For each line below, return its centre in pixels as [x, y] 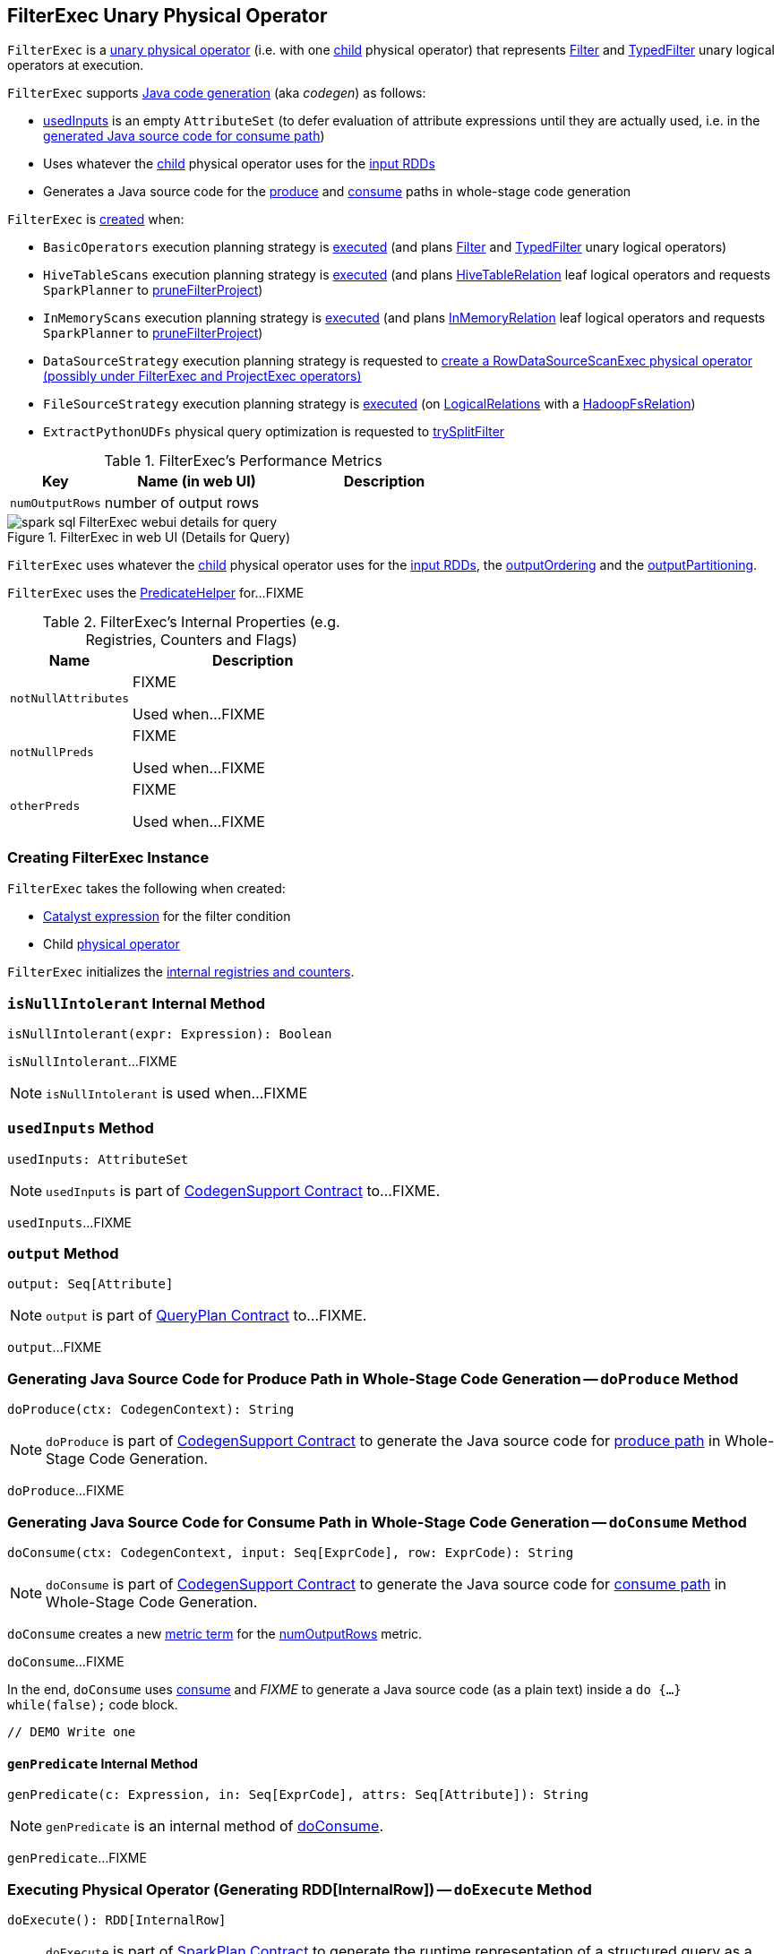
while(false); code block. [93, 1704]
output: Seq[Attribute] [90, 1284]
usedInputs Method [81, 1128]
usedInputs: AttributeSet [98, 1159]
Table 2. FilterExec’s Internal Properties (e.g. [191, 622]
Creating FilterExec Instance [108, 857]
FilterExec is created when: [96, 220]
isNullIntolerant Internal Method [137, 1003]
